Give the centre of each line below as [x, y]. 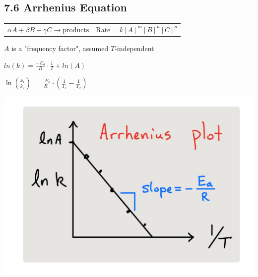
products [76, 30]
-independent [134, 48]
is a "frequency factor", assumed [60, 48]
